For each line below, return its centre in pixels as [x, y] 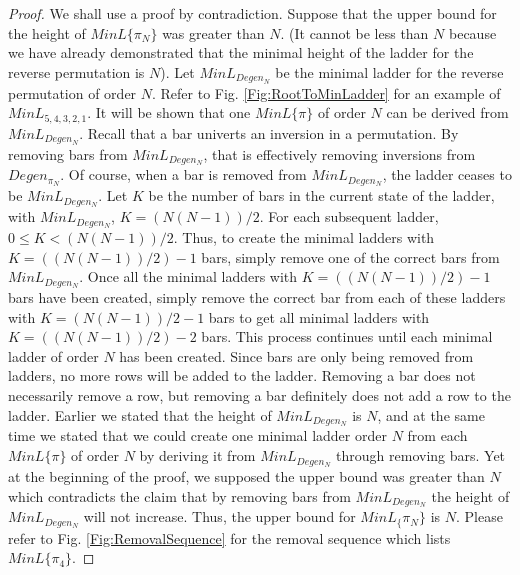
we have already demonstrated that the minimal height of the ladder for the [241, 52]
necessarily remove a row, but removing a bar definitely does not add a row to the [259, 395]
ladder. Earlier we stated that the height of [140, 414]
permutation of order [72, 92]
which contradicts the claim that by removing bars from [179, 495]
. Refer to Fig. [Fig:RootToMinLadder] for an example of [326, 92]
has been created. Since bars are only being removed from [296, 355]
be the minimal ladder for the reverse [389, 71]
